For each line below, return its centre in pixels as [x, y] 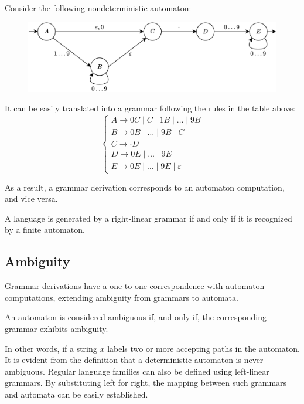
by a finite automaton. [45, 230]
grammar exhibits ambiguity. [57, 329]
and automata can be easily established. [76, 394]
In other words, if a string [51, 348]
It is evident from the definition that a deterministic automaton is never [134, 360]
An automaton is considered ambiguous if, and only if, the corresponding [136, 317]
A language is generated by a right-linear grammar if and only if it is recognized [148, 218]
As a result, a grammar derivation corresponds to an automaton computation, [145, 187]
